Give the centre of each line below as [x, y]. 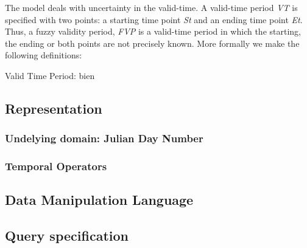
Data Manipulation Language [99, 200]
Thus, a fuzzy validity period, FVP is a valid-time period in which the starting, [153, 31]
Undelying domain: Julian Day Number [104, 138]
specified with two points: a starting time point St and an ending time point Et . [154, 19]
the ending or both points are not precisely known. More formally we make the [152, 43]
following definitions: [44, 55]
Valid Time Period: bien [50, 75]
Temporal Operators [56, 166]
